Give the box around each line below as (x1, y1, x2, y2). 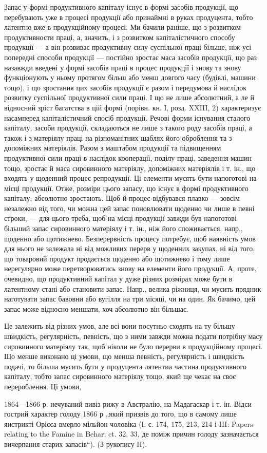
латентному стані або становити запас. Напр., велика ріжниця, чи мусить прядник (4, 283, 261, 294)
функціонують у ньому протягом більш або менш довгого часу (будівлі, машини (4, 72, 256, 83)
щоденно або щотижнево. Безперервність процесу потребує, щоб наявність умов (4, 233, 256, 243)
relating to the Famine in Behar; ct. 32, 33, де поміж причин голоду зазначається (4, 428, 259, 439)
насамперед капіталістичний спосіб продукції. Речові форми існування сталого (4, 112, 251, 123)
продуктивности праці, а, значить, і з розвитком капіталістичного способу (4, 31, 235, 42)
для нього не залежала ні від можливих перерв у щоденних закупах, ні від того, (4, 243, 255, 254)
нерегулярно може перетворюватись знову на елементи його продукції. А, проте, (4, 263, 257, 274)
